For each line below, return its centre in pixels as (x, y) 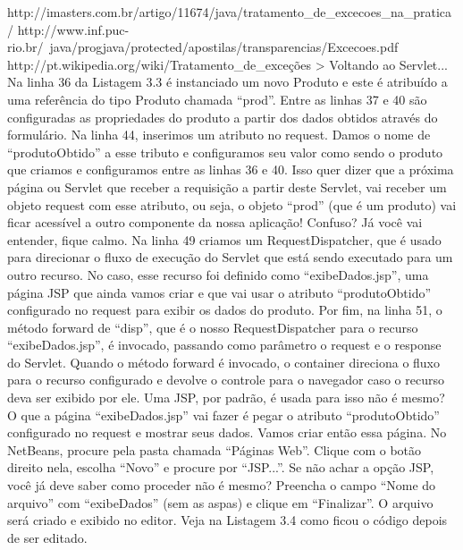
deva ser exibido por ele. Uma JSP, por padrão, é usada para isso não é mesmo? (226, 398)
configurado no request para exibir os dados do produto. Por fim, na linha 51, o (225, 310)
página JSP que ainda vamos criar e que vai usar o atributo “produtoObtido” (219, 292)
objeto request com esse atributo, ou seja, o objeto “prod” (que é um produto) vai (232, 204)
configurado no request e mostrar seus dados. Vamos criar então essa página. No (227, 432)
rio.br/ (25, 47)
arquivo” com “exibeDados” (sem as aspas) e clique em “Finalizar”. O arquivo (220, 502)
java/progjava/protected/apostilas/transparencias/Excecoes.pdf (224, 47)
